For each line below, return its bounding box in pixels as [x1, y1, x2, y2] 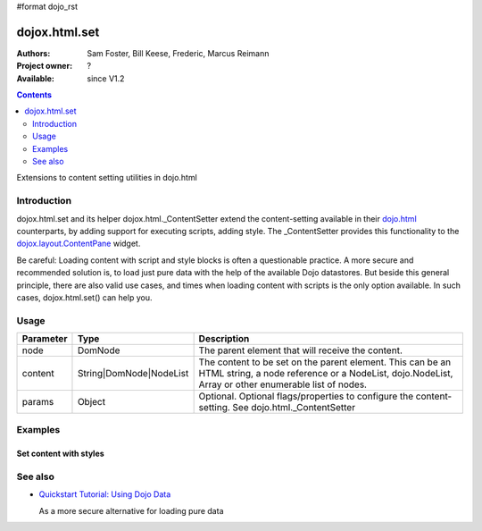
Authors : [16, 47, 51, 58]
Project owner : [16, 61, 73, 72]
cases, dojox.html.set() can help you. [16, 291, 153, 303]
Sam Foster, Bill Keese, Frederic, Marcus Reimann [87, 47, 270, 58]
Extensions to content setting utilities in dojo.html [16, 173, 198, 183]
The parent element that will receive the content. [198, 344, 403, 357]
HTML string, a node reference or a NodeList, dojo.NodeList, [198, 367, 453, 380]
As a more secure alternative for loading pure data [38, 505, 224, 516]
